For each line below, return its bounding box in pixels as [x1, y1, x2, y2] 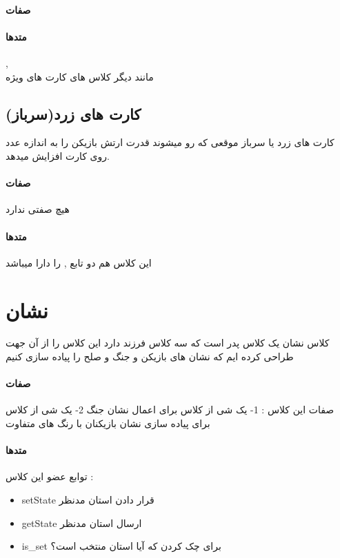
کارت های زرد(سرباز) [6, 103, 141, 124]
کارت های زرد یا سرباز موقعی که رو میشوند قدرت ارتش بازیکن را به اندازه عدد [6, 135, 334, 149]
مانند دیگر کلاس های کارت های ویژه [6, 69, 154, 83]
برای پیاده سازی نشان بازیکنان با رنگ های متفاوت [6, 416, 210, 431]
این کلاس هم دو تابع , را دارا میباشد [6, 255, 152, 269]
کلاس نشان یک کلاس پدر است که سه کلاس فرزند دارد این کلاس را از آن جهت [6, 335, 330, 350]
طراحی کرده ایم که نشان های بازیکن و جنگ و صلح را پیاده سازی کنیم [6, 349, 294, 364]
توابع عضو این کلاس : [6, 469, 94, 484]
